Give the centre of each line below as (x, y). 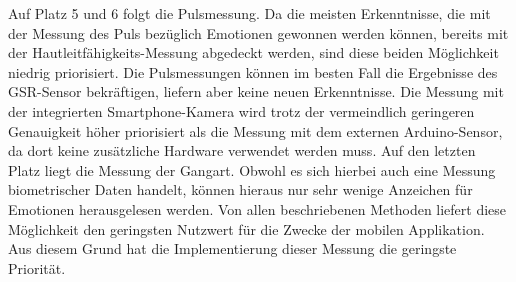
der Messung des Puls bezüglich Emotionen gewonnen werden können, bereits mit (258, 32)
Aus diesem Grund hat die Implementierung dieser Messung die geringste (232, 248)
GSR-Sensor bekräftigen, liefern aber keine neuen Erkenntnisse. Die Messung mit (256, 91)
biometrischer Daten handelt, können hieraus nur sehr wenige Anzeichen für (240, 189)
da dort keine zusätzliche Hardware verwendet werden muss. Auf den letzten (242, 150)
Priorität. (37, 267)
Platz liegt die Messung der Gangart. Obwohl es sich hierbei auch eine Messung (252, 169)
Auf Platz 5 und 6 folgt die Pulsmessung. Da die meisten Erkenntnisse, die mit (249, 13)
